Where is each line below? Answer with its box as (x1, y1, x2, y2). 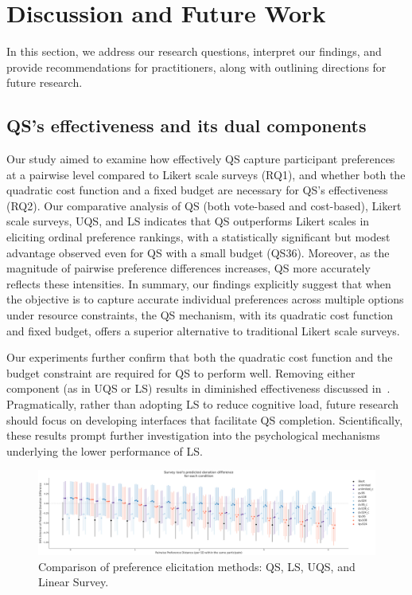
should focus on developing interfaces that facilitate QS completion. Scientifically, (6, 411, 403, 428)
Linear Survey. (38, 573, 109, 590)
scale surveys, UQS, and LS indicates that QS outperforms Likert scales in (6, 213, 370, 229)
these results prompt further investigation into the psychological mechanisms (6, 427, 380, 444)
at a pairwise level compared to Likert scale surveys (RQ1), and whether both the (6, 166, 406, 182)
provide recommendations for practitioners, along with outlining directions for (6, 58, 387, 75)
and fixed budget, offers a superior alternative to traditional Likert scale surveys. (6, 322, 400, 339)
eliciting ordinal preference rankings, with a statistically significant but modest (6, 229, 391, 245)
